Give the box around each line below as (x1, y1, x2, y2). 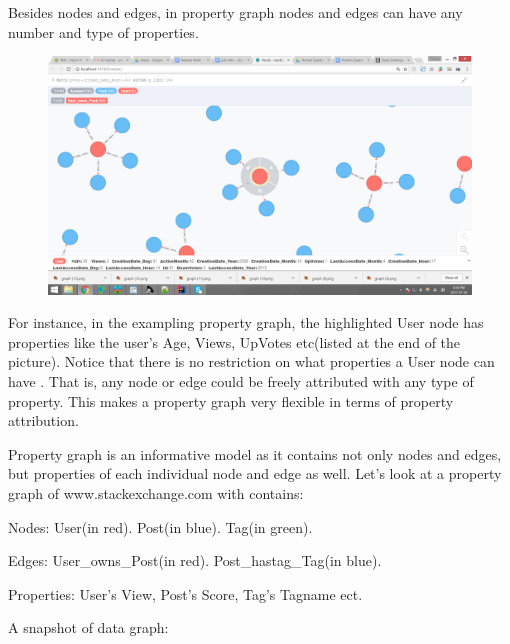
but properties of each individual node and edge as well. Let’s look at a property (8, 463, 502, 484)
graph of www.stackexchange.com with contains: (8, 483, 304, 504)
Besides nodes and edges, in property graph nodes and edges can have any (8, 2, 463, 22)
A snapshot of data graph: (8, 617, 169, 638)
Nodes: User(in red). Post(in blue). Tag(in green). (8, 516, 313, 537)
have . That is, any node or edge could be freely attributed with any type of (8, 371, 474, 392)
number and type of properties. (8, 21, 199, 42)
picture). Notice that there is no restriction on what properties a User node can (8, 351, 495, 372)
